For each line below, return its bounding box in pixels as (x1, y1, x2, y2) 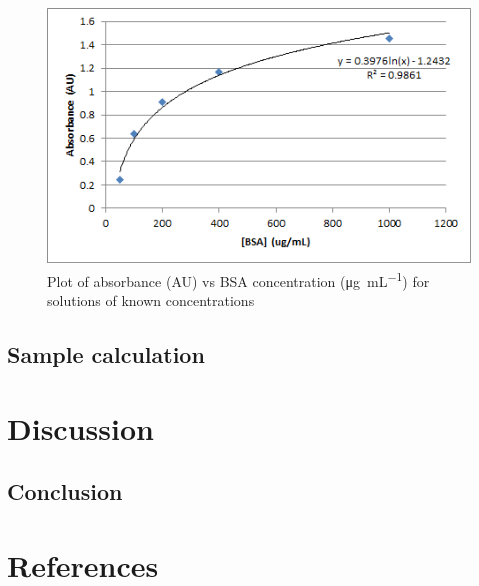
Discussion (7, 407, 154, 448)
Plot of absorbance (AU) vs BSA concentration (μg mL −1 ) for (47, 267, 430, 291)
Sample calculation (7, 339, 205, 370)
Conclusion (7, 476, 123, 507)
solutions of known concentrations (47, 290, 255, 311)
